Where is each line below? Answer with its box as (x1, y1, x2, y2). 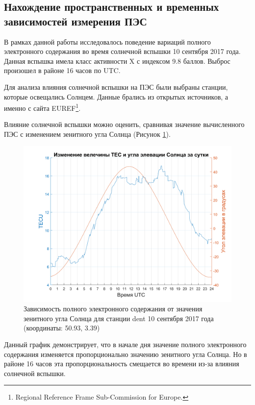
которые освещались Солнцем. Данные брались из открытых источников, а (4, 91, 229, 101)
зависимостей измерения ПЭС (4, 13, 147, 28)
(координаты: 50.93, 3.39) (24, 323, 100, 333)
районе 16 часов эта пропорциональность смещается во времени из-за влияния (4, 358, 239, 369)
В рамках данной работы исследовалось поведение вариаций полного (4, 36, 211, 47)
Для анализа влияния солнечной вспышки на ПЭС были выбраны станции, (4, 81, 228, 92)
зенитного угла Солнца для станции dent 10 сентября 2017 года (24, 313, 214, 323)
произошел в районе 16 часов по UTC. (4, 65, 121, 76)
